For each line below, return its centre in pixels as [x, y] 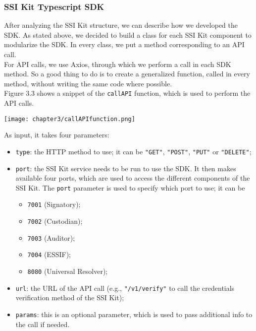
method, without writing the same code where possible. [88, 83]
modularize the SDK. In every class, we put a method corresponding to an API [124, 44]
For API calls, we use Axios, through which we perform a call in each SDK [118, 64]
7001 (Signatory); [54, 204]
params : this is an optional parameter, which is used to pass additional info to [134, 314]
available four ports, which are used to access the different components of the [133, 178]
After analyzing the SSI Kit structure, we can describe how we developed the [121, 25]
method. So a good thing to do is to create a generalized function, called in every [127, 74]
